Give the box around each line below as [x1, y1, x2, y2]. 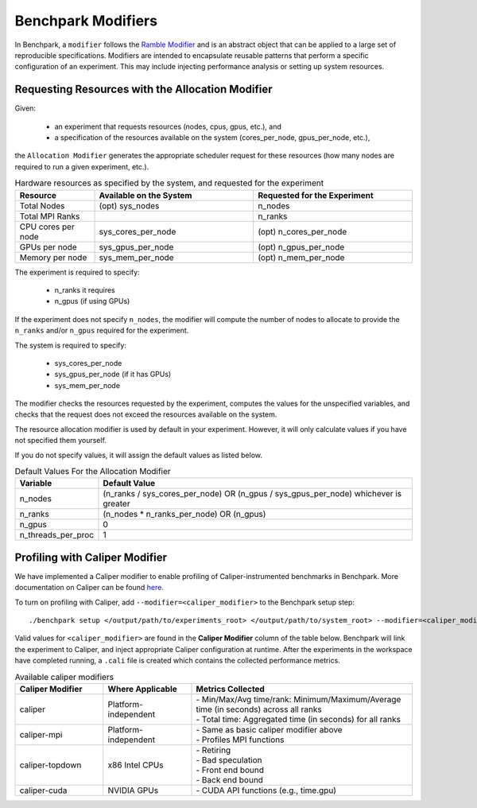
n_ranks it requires [54, 285, 115, 294]
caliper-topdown [19, 759, 82, 771]
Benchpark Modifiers [14, 12, 158, 29]
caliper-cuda [19, 785, 68, 796]
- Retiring [196, 744, 231, 756]
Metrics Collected [196, 684, 266, 695]
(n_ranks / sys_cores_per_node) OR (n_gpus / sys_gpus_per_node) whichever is [103, 488, 402, 499]
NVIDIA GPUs [107, 785, 159, 796]
